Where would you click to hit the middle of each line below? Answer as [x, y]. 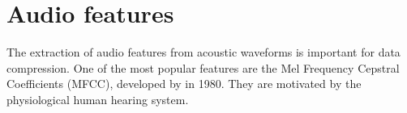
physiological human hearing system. [98, 99]
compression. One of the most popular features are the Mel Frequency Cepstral [203, 67]
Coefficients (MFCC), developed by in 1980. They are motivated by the [184, 84]
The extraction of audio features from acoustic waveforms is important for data [203, 52]
